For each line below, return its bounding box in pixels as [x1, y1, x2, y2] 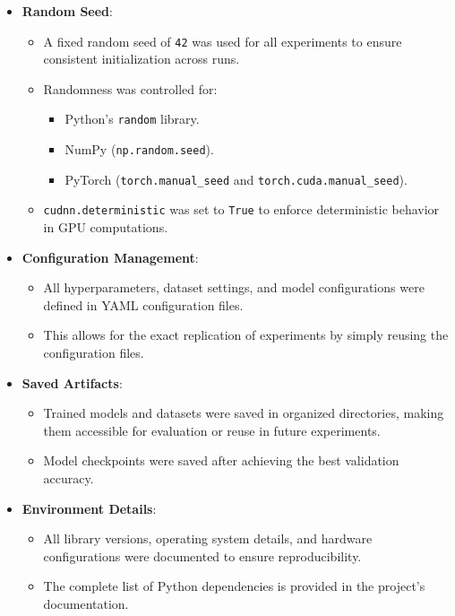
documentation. [43, 594, 129, 612]
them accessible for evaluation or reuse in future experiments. [43, 421, 381, 439]
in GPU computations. [43, 218, 168, 237]
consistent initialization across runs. [43, 49, 240, 68]
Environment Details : [21, 499, 157, 517]
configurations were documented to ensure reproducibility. [43, 546, 362, 565]
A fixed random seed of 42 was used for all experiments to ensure [43, 31, 402, 50]
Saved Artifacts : [21, 373, 123, 392]
